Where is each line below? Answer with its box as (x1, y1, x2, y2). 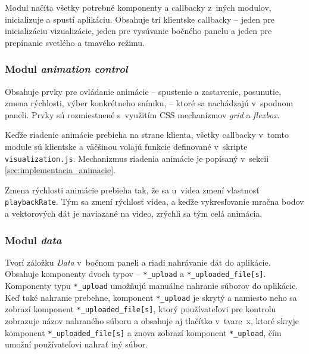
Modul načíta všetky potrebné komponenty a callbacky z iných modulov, (5, 1, 271, 13)
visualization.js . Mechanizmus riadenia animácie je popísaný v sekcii (5, 152, 269, 164)
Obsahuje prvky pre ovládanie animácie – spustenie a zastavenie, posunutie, (5, 85, 282, 97)
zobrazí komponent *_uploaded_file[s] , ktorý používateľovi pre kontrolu (5, 303, 276, 315)
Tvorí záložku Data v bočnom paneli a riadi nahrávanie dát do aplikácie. (5, 256, 271, 268)
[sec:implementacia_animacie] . (5, 164, 116, 176)
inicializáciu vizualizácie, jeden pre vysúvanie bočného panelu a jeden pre (5, 24, 272, 37)
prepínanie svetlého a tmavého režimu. (5, 36, 145, 48)
